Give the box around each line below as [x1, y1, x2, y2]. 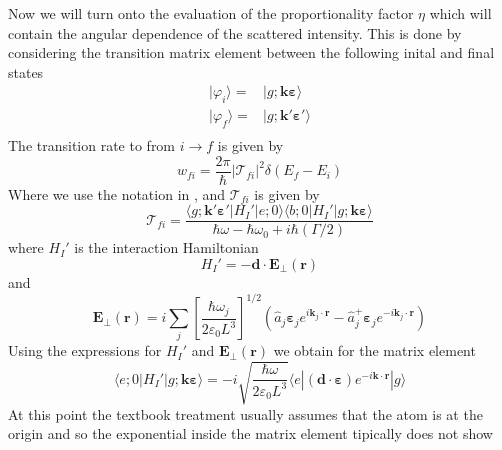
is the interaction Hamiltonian [74, 237, 259, 258]
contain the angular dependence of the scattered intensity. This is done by [8, 22, 462, 43]
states [8, 61, 44, 82]
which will [429, 3, 492, 23]
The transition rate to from [8, 135, 176, 156]
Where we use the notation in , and [8, 183, 226, 204]
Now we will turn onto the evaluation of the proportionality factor [8, 3, 414, 23]
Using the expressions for [8, 340, 162, 361]
